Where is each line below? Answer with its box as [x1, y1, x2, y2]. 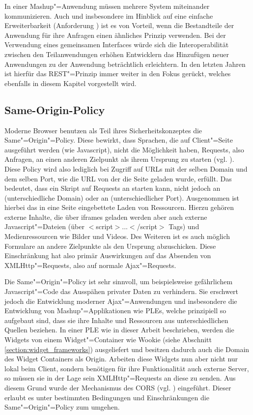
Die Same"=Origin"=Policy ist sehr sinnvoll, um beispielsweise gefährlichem [4, 276, 233, 287]
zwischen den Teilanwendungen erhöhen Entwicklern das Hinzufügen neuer [4, 49, 229, 59]
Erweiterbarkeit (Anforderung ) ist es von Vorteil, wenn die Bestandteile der [4, 20, 234, 30]
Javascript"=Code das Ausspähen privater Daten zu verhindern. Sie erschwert [4, 286, 239, 296]
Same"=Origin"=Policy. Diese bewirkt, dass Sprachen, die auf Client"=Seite [4, 135, 233, 145]
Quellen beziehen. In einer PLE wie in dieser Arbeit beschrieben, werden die [4, 325, 234, 335]
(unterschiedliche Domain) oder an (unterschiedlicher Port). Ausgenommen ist [4, 192, 240, 203]
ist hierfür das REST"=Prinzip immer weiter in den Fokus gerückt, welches [4, 68, 231, 79]
